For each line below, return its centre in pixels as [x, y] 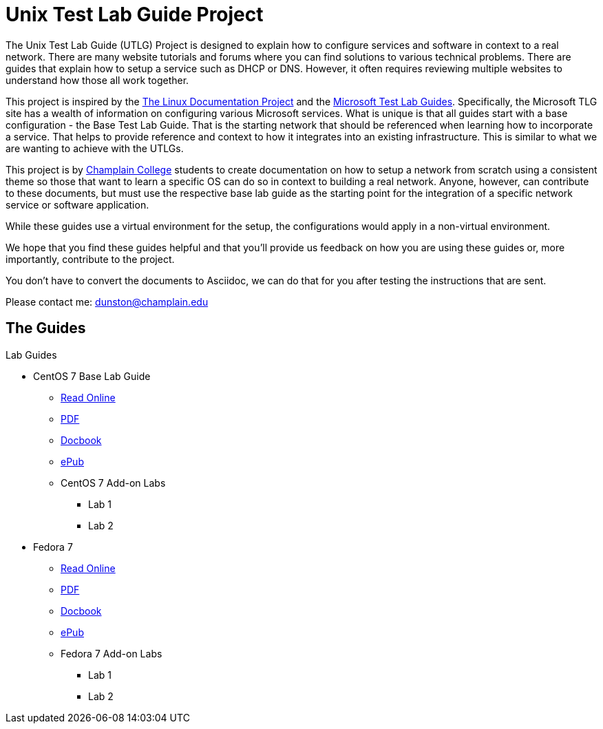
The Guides [46, 328]
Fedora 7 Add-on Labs [112, 653]
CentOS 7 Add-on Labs [113, 483]
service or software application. [77, 204]
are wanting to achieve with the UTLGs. [95, 148]
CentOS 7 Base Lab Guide [92, 376]
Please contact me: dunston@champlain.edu [107, 302]
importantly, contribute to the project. [90, 259]
